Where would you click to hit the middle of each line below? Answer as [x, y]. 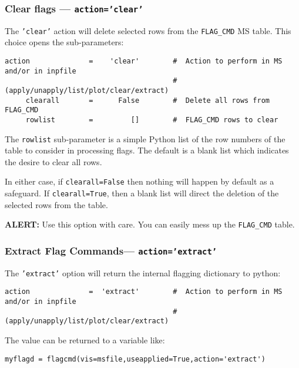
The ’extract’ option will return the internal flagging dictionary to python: [143, 272]
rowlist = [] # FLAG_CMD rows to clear [152, 120]
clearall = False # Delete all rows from [148, 100]
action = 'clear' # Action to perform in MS [144, 61]
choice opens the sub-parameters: [64, 42]
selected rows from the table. [56, 204]
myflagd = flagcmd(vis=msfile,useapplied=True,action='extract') [135, 359]
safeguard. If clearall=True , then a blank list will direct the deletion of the [142, 193]
